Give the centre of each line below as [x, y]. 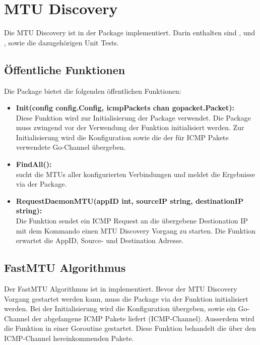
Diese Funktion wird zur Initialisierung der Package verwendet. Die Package [133, 117]
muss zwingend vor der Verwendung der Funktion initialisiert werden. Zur [130, 127]
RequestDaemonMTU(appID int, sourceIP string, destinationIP [129, 200]
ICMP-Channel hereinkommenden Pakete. [69, 338]
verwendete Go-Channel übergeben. [71, 147]
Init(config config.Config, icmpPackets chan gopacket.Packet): [125, 108]
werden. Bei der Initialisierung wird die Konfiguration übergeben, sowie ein [120, 308]
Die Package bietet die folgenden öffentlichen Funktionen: [93, 91]
